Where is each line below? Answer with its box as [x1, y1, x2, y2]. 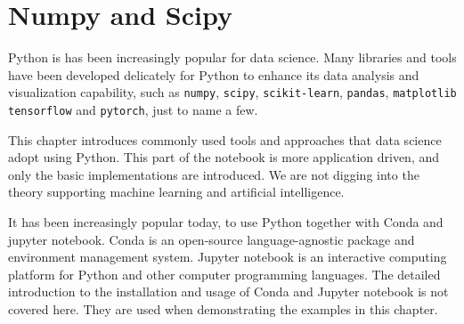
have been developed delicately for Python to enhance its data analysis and [8, 65, 419, 84]
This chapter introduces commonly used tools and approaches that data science [8, 130, 442, 149]
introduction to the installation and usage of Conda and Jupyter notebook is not [8, 282, 449, 301]
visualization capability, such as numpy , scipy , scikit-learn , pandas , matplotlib [8, 83, 457, 101]
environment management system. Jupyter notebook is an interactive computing [8, 247, 447, 266]
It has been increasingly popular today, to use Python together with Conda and [8, 213, 444, 231]
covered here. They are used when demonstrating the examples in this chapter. [8, 299, 438, 318]
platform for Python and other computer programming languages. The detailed [8, 264, 441, 283]
